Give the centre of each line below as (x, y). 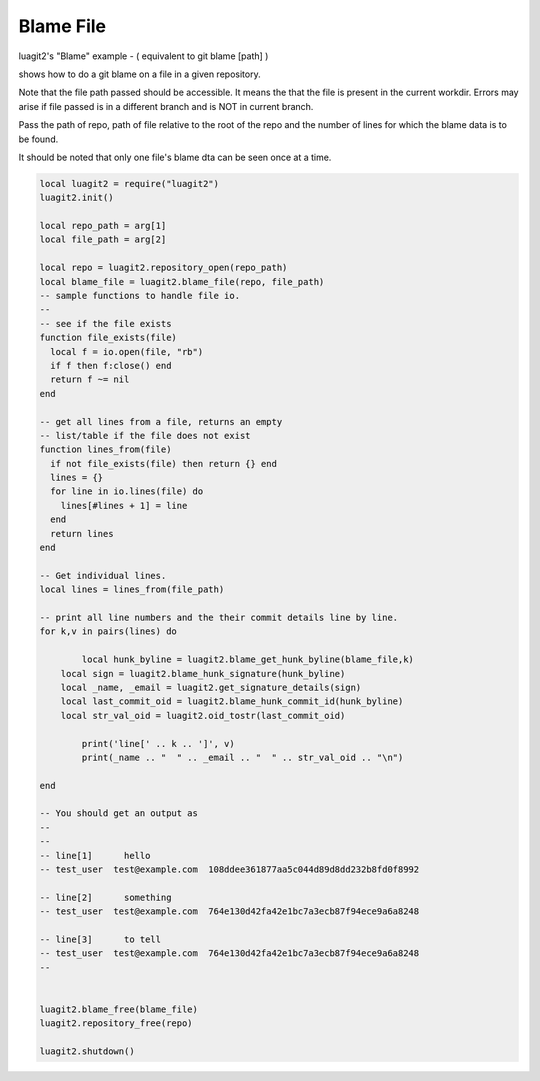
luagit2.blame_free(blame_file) (119, 1009)
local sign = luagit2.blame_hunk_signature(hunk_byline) (203, 673)
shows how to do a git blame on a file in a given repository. (139, 74)
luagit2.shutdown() (87, 1051)
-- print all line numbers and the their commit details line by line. (219, 617)
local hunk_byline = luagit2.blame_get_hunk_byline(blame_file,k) (248, 659)
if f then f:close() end (111, 365)
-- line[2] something (105, 897)
